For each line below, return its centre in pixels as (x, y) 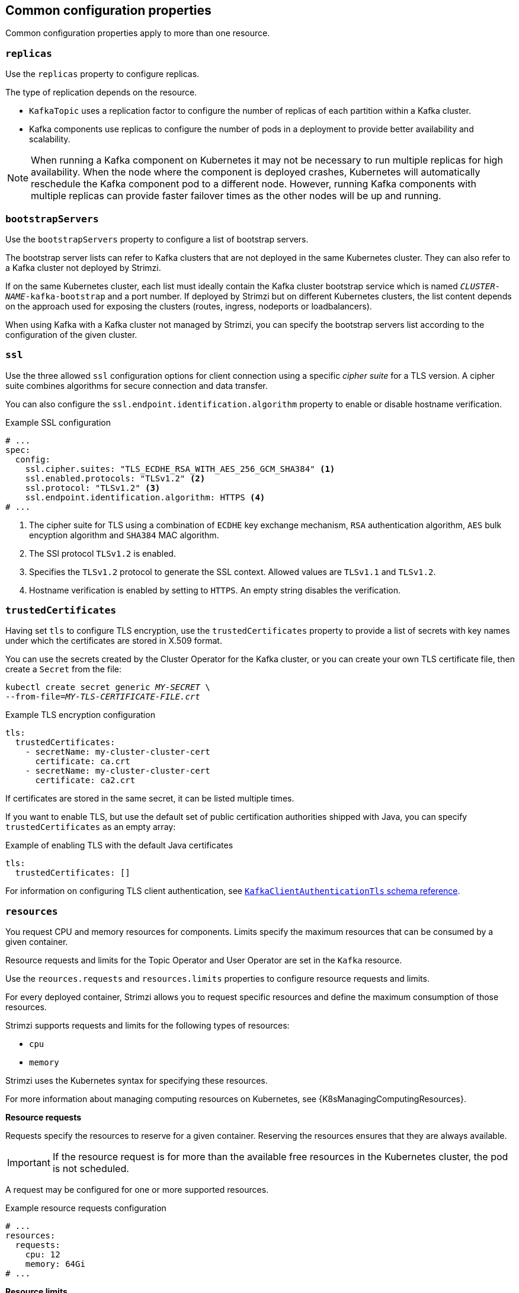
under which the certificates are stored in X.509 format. (114, 641)
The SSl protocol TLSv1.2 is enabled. (102, 553)
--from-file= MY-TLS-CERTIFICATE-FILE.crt (103, 697)
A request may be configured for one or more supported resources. (137, 1190)
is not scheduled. (91, 1169)
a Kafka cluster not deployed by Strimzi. (83, 267)
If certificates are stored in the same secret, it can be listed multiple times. (150, 799)
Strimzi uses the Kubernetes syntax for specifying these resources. (137, 1081)
